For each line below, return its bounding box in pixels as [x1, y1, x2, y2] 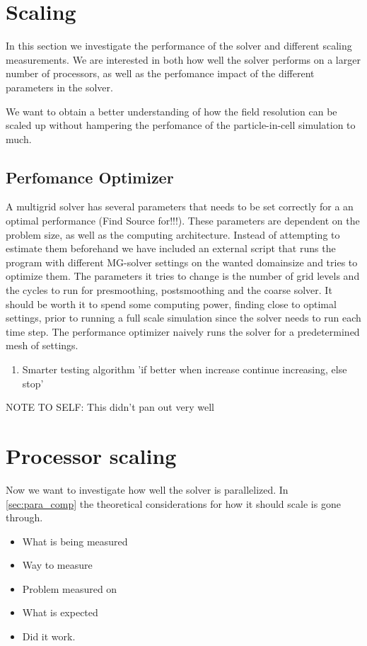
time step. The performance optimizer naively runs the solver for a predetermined [6, 324, 360, 339]
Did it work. [22, 629, 76, 644]
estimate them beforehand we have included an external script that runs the [6, 241, 336, 256]
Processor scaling [6, 441, 177, 470]
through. [6, 510, 43, 525]
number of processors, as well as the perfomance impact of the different [6, 66, 315, 81]
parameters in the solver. [6, 79, 113, 94]
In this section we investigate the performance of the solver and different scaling [6, 38, 352, 53]
